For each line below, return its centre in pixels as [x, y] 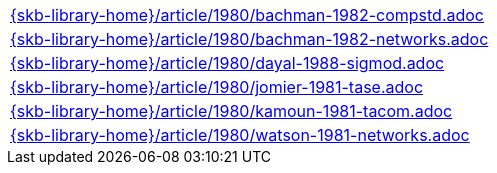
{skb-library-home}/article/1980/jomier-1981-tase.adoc [217, 87]
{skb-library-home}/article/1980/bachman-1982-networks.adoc [249, 39]
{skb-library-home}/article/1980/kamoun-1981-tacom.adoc [231, 111]
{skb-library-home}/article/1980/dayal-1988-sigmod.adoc [227, 63]
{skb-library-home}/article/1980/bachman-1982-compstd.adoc [247, 15]
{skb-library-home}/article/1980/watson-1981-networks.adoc [240, 135]
